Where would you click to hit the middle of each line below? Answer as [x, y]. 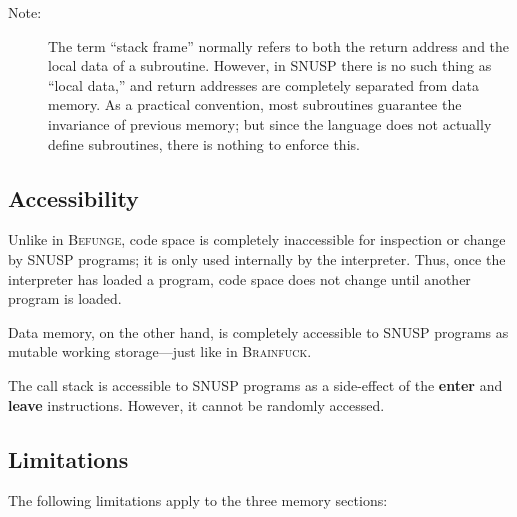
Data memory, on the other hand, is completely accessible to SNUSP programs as [258, 331]
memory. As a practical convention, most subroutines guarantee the [255, 104]
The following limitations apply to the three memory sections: [198, 500]
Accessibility [73, 197]
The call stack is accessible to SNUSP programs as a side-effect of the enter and [255, 384]
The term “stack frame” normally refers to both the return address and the [279, 45]
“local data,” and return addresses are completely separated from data [264, 84]
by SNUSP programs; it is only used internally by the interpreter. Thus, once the [257, 258]
